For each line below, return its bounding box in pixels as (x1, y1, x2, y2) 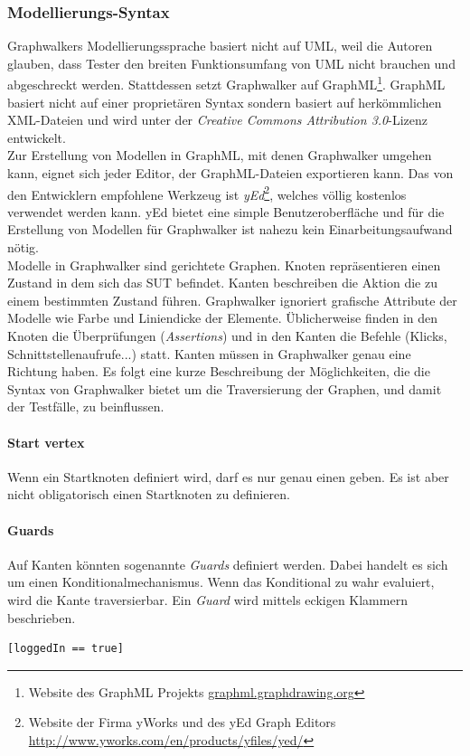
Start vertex (7, 432, 85, 451)
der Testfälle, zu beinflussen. (7, 397, 164, 416)
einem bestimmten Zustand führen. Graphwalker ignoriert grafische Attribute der (7, 290, 457, 309)
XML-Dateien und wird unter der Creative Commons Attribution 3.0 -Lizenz (7, 110, 428, 129)
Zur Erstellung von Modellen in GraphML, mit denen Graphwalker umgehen (7, 146, 432, 165)
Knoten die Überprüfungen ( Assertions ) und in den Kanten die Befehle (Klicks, (7, 326, 447, 345)
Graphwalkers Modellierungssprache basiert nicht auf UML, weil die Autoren (7, 36, 433, 55)
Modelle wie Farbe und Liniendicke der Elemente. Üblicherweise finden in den (7, 308, 438, 327)
